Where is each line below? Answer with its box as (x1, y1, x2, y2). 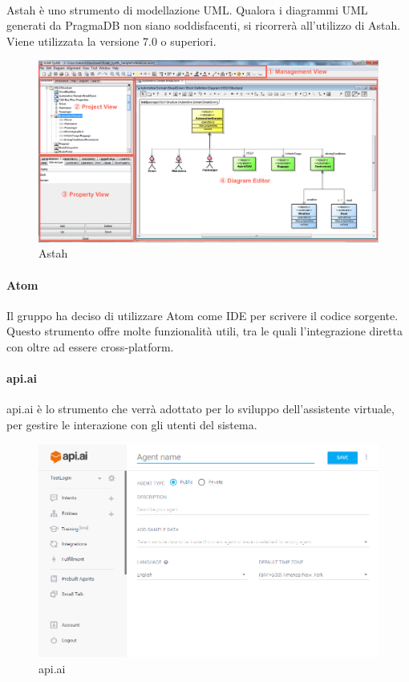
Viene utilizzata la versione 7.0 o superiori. (6, 32, 217, 49)
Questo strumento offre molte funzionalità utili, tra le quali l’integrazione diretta (6, 323, 403, 339)
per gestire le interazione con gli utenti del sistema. (6, 416, 257, 433)
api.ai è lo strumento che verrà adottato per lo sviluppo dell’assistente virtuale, (6, 400, 395, 417)
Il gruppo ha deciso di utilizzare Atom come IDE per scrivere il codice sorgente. (6, 306, 399, 323)
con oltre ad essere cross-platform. (6, 339, 174, 355)
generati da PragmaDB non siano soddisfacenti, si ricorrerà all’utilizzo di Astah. (6, 17, 401, 34)
